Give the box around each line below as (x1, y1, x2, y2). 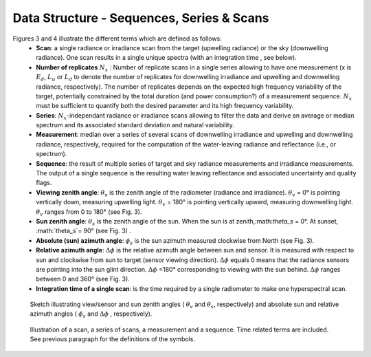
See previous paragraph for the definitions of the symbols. (30, 335, 196, 343)
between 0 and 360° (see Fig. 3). (36, 275, 130, 283)
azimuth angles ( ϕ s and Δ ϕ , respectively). (30, 310, 153, 320)
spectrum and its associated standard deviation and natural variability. (36, 121, 235, 129)
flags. (36, 179, 52, 187)
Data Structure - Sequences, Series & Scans (12, 10, 269, 25)
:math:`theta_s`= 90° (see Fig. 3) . (36, 227, 132, 235)
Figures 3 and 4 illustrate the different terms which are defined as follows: (12, 34, 223, 43)
